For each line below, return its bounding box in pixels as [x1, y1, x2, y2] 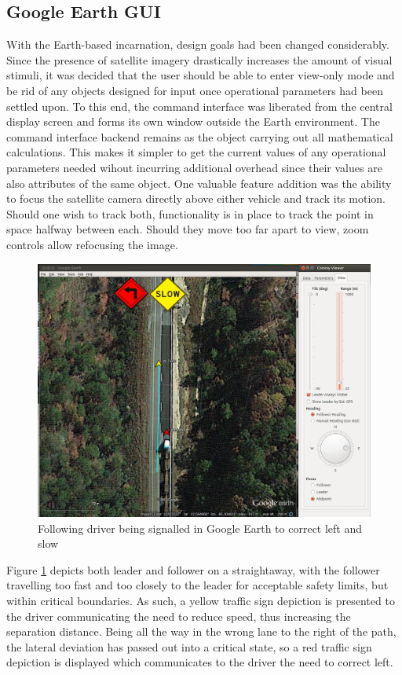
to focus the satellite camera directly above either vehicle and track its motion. [6, 190, 386, 207]
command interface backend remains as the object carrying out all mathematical [6, 128, 393, 145]
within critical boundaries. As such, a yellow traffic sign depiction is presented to [6, 592, 395, 609]
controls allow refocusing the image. [6, 236, 178, 252]
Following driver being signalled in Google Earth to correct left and [38, 519, 363, 536]
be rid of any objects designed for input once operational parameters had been [6, 82, 383, 98]
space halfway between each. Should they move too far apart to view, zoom [6, 221, 369, 237]
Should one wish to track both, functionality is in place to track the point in [6, 205, 374, 222]
